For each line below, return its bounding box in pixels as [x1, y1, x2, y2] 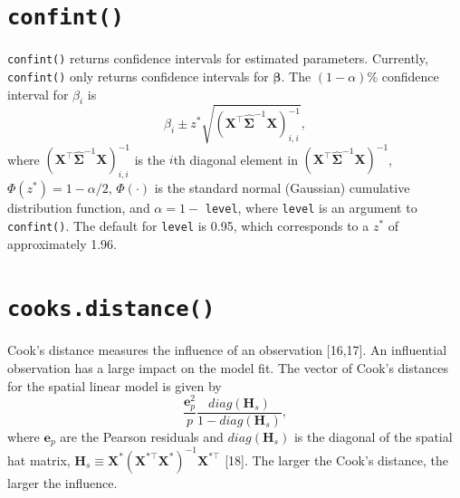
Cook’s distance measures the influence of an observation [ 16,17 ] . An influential [7, 340, 447, 359]
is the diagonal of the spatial [293, 426, 453, 445]
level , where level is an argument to [205, 198, 417, 217]
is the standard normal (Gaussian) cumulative [154, 178, 410, 197]
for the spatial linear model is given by [7, 376, 222, 395]
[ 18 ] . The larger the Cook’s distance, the [225, 450, 448, 469]
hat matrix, [7, 450, 71, 469]
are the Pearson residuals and [60, 426, 224, 445]
